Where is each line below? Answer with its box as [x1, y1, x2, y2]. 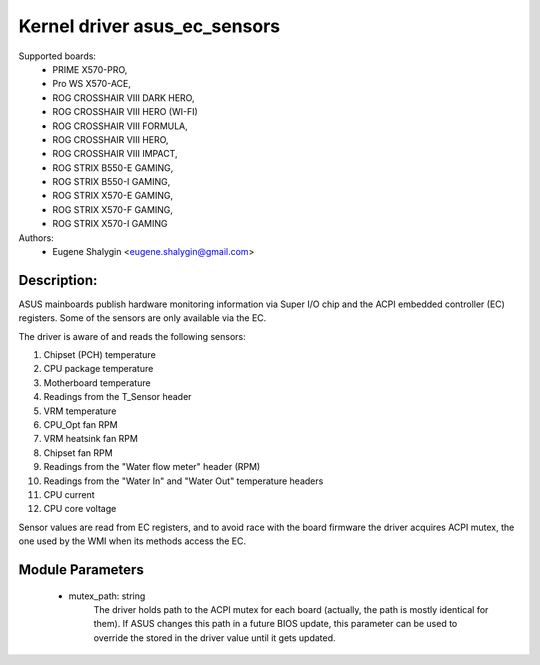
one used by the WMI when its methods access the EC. [18, 535, 247, 547]
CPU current [43, 489, 95, 500]
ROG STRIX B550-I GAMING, [52, 176, 171, 188]
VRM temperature [43, 405, 117, 417]
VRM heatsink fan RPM [43, 433, 139, 445]
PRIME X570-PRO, [52, 63, 128, 75]
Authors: [18, 231, 54, 244]
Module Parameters [18, 561, 144, 578]
